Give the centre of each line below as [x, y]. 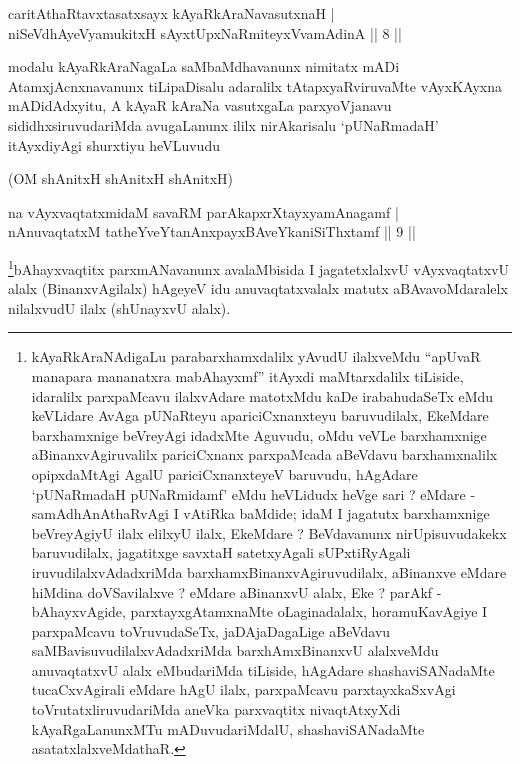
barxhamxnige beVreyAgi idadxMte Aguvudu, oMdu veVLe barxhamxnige [259, 434]
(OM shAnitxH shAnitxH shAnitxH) [121, 178]
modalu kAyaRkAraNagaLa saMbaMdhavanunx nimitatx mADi [204, 66]
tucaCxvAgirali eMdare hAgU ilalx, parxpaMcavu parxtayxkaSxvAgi [243, 689]
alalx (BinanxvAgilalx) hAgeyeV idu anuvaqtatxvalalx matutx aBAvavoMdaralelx [258, 288]
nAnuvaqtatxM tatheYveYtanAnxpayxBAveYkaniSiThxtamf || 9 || [212, 231]
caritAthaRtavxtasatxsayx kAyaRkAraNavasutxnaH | [171, 13]
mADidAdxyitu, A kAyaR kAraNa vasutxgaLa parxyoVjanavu [200, 105]
